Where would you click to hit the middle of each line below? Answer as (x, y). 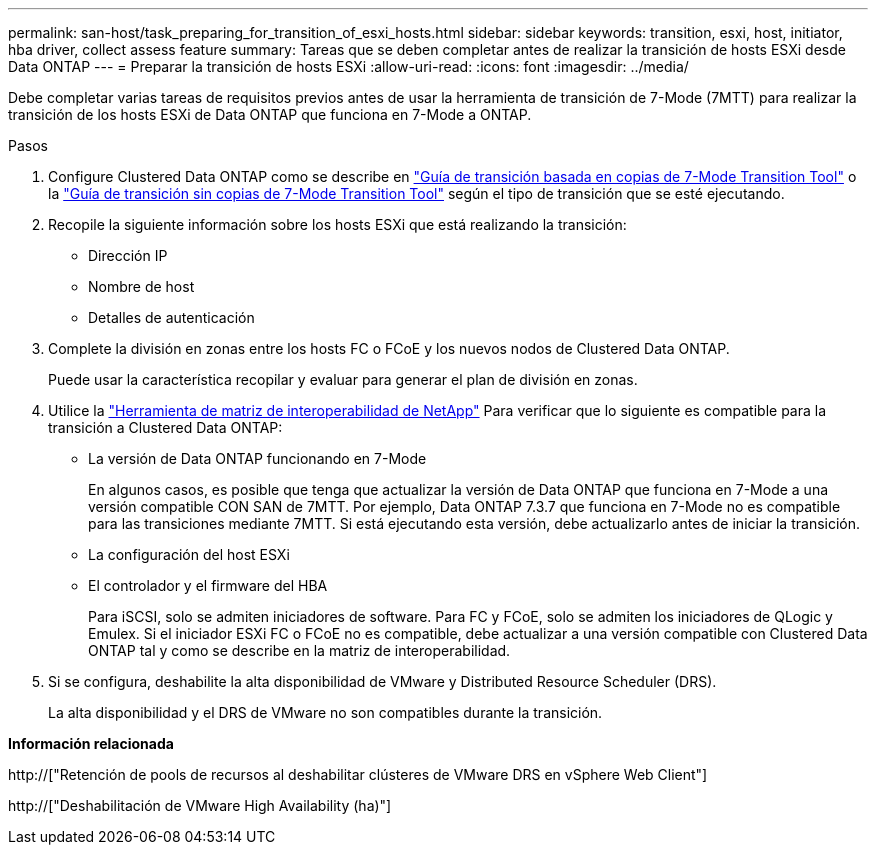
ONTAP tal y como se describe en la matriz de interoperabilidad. (299, 650)
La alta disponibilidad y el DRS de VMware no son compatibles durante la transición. (325, 712)
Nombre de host (141, 286)
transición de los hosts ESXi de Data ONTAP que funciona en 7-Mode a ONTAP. (270, 114)
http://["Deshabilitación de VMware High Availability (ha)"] (200, 805)
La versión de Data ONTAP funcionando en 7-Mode (257, 458)
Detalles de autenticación (171, 317)
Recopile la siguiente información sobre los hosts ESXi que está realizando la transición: (337, 224)
